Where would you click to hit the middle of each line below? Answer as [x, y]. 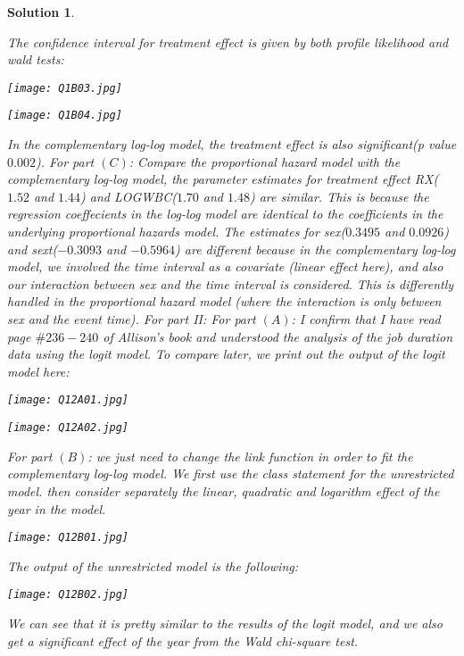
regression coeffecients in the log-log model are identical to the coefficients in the [225, 214]
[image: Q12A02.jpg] [68, 428]
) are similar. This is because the [339, 196]
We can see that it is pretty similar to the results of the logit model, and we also [225, 623]
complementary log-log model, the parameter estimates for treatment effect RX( [223, 179]
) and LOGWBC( [128, 196]
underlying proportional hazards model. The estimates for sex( [177, 232]
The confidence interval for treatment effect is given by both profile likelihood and [228, 42]
